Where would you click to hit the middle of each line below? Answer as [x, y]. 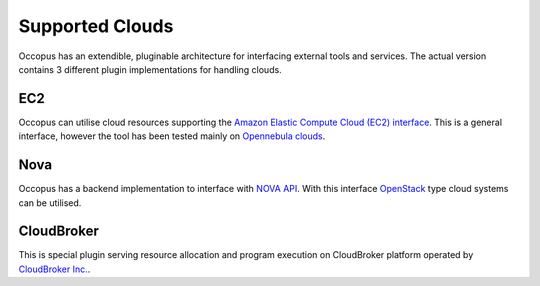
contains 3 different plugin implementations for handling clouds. [150, 69]
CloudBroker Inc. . [54, 269]
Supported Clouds [96, 26]
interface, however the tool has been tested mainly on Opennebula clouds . [172, 136]
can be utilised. [50, 202]
